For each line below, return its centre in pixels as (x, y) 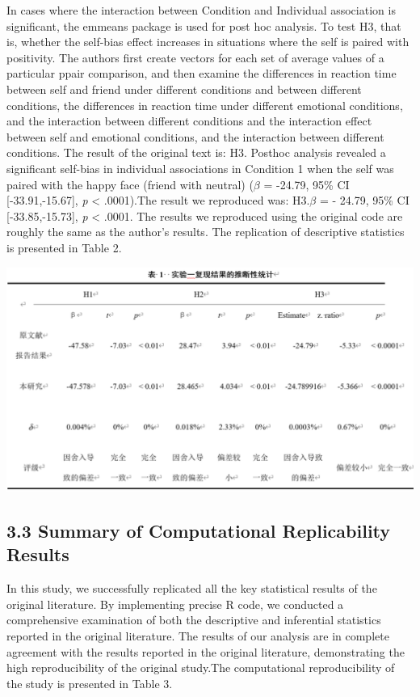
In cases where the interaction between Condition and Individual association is (201, 10)
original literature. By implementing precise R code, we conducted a (175, 604)
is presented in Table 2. (64, 247)
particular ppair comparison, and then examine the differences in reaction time (202, 73)
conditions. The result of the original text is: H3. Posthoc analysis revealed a (196, 152)
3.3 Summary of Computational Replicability (199, 531)
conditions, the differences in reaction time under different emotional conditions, (205, 105)
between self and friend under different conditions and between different (184, 89)
